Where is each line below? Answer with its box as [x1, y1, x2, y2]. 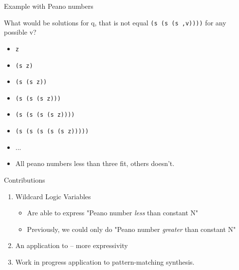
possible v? [4, 27, 37, 37]
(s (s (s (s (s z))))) [15, 128, 89, 135]
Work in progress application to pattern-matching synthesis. [15, 256, 195, 267]
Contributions [4, 174, 45, 185]
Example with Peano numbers [4, 1, 93, 11]
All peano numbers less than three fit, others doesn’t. [15, 158, 175, 168]
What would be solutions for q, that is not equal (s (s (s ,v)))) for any [4, 17, 226, 27]
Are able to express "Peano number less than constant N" [27, 208, 198, 218]
